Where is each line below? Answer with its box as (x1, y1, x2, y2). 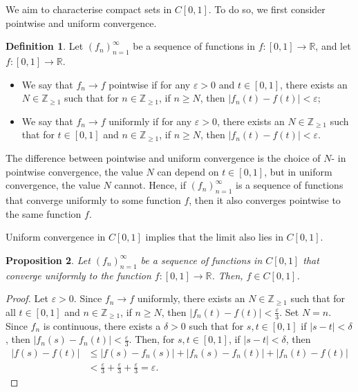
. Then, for (129, 332, 175, 346)
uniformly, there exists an (137, 291, 245, 306)
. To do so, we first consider (208, 2, 326, 16)
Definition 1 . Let (6, 39, 84, 53)
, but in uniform (264, 164, 332, 178)
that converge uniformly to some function (6, 192, 181, 207)
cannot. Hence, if (114, 178, 186, 192)
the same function (6, 206, 82, 221)
